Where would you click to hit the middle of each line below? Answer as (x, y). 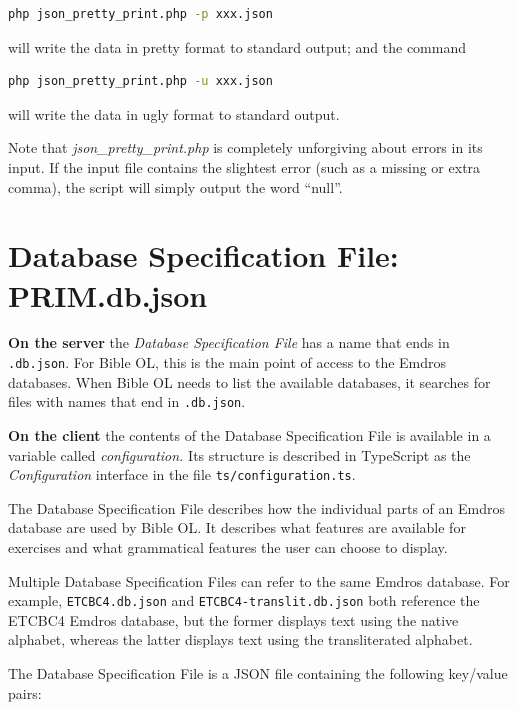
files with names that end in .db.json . (127, 401)
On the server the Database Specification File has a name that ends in (229, 342)
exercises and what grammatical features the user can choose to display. (228, 547)
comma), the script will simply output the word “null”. (175, 186)
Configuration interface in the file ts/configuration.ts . (182, 474)
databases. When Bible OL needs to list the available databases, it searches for (249, 381)
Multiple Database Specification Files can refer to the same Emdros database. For (259, 580)
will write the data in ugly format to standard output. (174, 113)
